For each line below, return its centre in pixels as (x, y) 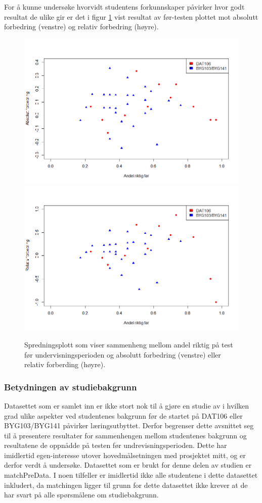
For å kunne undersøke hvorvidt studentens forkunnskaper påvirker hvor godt (124, 7)
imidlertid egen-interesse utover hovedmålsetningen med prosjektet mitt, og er (125, 455)
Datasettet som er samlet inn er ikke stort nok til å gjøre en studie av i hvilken (127, 405)
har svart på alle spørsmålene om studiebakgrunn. (81, 495)
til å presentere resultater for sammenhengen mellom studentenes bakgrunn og (125, 435)
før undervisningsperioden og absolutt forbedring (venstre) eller (123, 354)
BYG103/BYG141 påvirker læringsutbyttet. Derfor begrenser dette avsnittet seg (129, 425)
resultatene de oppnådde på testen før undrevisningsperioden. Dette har (116, 445)
